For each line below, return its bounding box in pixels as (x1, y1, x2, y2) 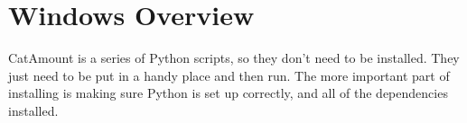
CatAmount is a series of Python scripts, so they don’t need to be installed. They (8, 48, 460, 67)
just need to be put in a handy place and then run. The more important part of (8, 66, 450, 84)
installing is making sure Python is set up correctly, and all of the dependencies (8, 83, 448, 102)
